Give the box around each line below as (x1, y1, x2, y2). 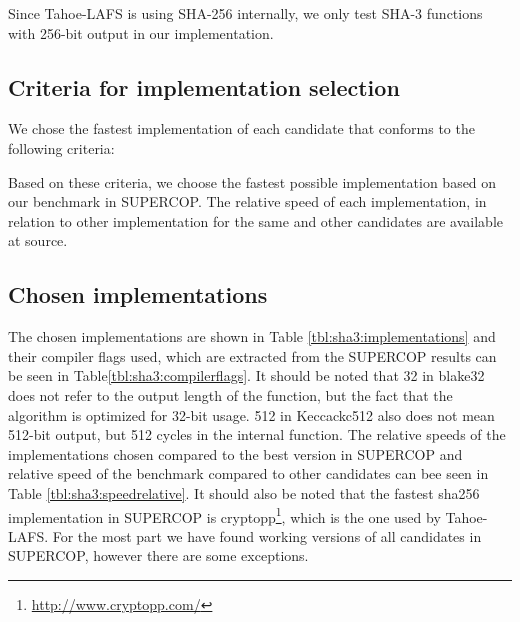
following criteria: (8, 137, 115, 158)
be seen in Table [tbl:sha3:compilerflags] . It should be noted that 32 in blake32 (8, 365, 485, 386)
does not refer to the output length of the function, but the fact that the (8, 384, 453, 405)
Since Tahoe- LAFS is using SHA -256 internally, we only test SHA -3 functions (8, 3, 483, 23)
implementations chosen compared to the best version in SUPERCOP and (8, 443, 463, 464)
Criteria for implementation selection (8, 71, 400, 102)
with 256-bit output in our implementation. (8, 22, 274, 43)
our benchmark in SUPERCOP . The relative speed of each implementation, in (8, 191, 487, 212)
